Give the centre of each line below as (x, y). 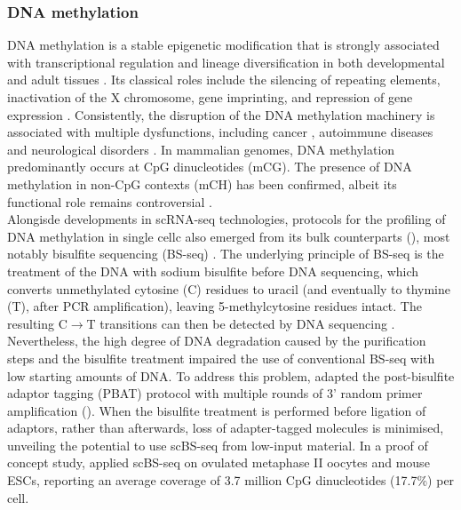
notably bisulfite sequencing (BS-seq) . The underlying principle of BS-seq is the (226, 254)
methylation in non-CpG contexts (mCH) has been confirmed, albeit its (202, 183)
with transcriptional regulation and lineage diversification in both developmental (226, 62)
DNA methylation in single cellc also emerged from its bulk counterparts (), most (229, 236)
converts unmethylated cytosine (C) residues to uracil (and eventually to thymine (229, 288)
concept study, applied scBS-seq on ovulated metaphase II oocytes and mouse (219, 462)
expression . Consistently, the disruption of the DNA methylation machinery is (221, 114)
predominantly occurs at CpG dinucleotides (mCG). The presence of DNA (210, 167)
